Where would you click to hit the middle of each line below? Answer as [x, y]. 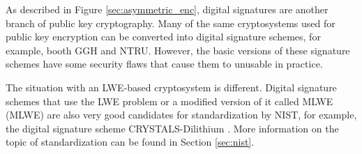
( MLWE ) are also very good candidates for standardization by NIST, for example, [181, 115]
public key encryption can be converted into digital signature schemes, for [163, 37]
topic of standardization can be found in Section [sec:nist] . [130, 142]
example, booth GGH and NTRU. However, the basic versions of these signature [178, 50]
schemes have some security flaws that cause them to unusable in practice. [164, 64]
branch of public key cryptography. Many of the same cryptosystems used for [171, 23]
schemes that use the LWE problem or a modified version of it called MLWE [169, 101]
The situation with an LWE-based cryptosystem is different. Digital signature [171, 87]
